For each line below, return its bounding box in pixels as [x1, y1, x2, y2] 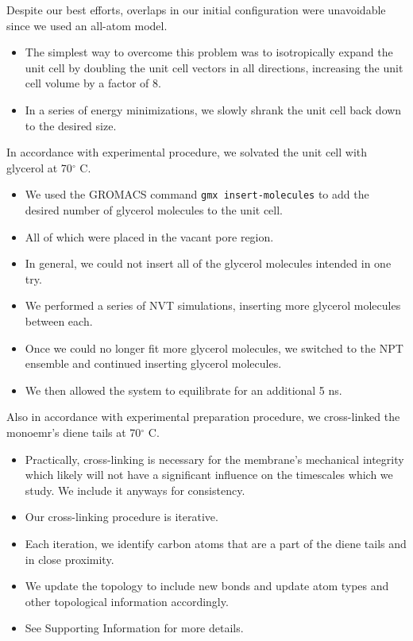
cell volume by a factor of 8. [25, 75, 161, 91]
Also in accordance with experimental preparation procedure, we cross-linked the [6, 408, 400, 425]
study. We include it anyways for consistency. [25, 481, 245, 498]
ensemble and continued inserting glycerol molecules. [25, 355, 282, 372]
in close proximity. [25, 550, 114, 567]
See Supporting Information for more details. [25, 620, 244, 636]
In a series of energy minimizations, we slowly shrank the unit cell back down [25, 101, 402, 118]
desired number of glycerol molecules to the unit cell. [25, 202, 283, 218]
